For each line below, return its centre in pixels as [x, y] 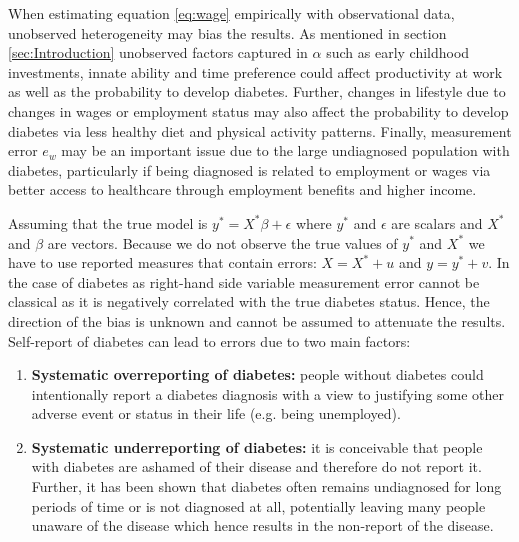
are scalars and [437, 222]
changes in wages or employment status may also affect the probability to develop [258, 110]
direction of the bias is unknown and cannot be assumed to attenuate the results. [257, 320]
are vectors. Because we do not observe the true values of [222, 242]
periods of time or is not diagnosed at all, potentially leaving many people [258, 505]
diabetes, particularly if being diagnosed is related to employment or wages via [249, 169]
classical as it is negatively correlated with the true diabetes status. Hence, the [249, 301]
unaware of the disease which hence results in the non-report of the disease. [262, 525]
